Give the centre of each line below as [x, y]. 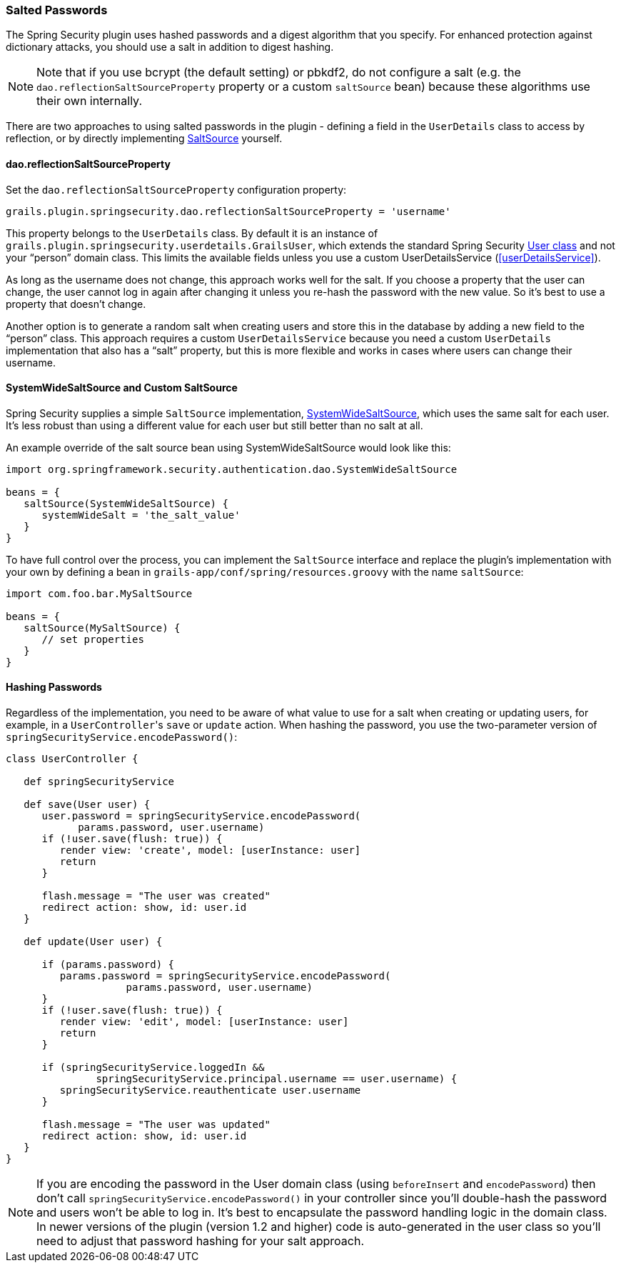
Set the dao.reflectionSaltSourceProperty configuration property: [176, 189]
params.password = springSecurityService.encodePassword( [225, 976]
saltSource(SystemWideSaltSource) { [126, 503]
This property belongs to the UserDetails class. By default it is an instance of [192, 233]
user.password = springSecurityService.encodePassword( [201, 816]
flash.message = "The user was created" [156, 896]
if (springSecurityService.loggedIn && [153, 1068]
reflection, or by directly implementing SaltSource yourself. [144, 139]
